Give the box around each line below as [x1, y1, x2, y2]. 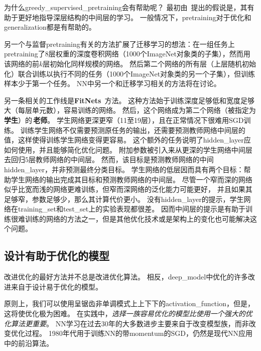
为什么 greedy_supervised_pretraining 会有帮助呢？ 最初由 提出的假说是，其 [4, 2, 247, 12]
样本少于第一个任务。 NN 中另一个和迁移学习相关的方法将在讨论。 [4, 78, 221, 89]
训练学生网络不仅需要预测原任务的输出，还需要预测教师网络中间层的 [20, 124, 245, 135]
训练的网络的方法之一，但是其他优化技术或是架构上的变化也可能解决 [25, 213, 250, 224]
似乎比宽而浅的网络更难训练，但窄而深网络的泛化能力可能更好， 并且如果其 [4, 184, 252, 194]
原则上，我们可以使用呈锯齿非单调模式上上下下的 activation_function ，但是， [4, 298, 254, 309]
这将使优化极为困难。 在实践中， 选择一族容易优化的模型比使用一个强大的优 [4, 308, 252, 319]
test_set [63, 203, 89, 214]
